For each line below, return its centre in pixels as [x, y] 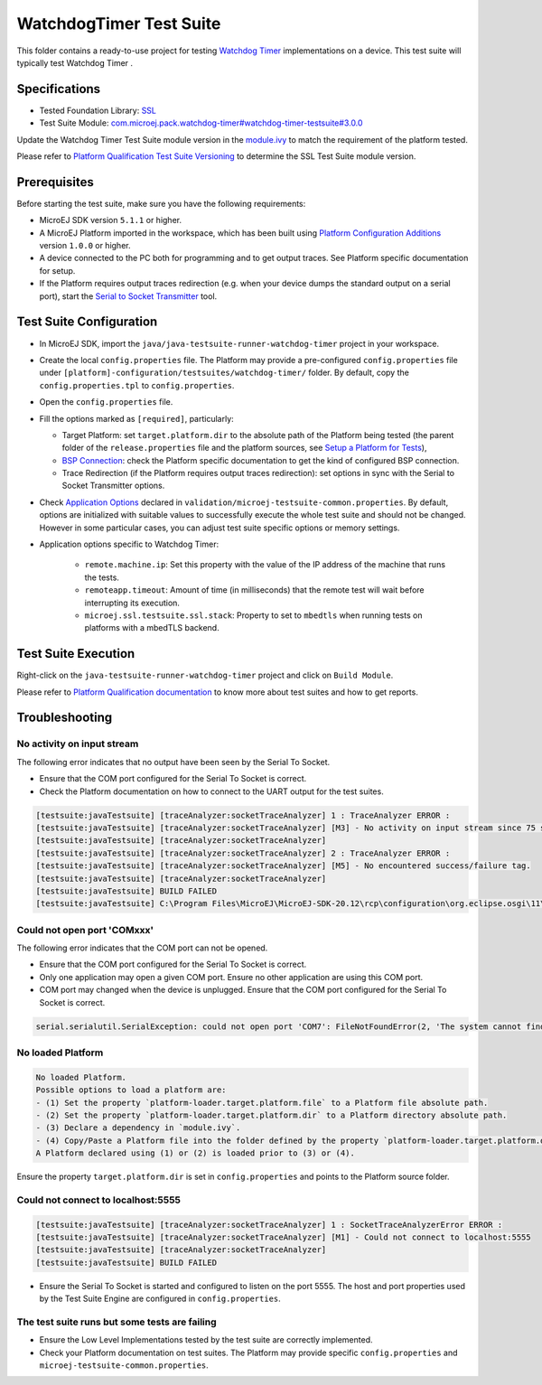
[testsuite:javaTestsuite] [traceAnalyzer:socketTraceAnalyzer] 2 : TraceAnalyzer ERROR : [243, 853]
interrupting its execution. [132, 603]
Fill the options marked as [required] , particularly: [136, 418]
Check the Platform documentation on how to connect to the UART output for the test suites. [211, 791]
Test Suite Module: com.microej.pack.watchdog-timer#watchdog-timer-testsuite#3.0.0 [201, 123]
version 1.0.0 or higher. [85, 246]
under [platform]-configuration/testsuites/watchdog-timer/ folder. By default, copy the [224, 373]
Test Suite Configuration [87, 322]
